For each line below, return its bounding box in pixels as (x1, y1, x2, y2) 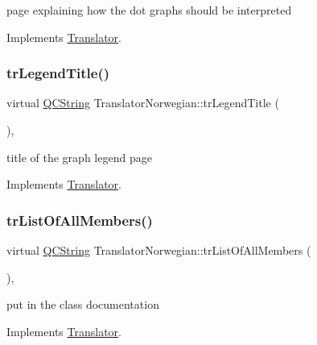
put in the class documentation (6, 296, 159, 313)
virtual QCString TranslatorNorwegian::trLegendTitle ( (6, 94, 279, 111)
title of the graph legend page (6, 148, 152, 165)
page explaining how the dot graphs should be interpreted (6, 2, 292, 18)
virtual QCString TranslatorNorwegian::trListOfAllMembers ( (6, 242, 311, 258)
